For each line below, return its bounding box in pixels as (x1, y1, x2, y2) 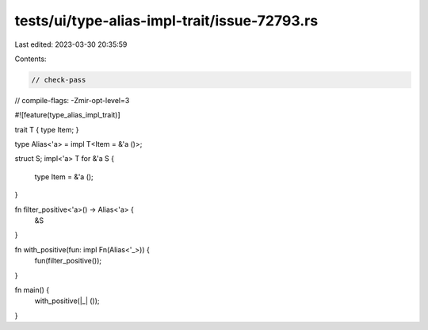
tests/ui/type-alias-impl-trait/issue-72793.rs (14, 12, 319, 29)
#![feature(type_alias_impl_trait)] (14, 110, 120, 120)
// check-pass (31, 75, 86, 84)
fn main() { (14, 285, 50, 294)
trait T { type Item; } (14, 125, 79, 134)
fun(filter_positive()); (34, 256, 102, 266)
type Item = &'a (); (34, 171, 94, 182)
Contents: (14, 54, 47, 63)
